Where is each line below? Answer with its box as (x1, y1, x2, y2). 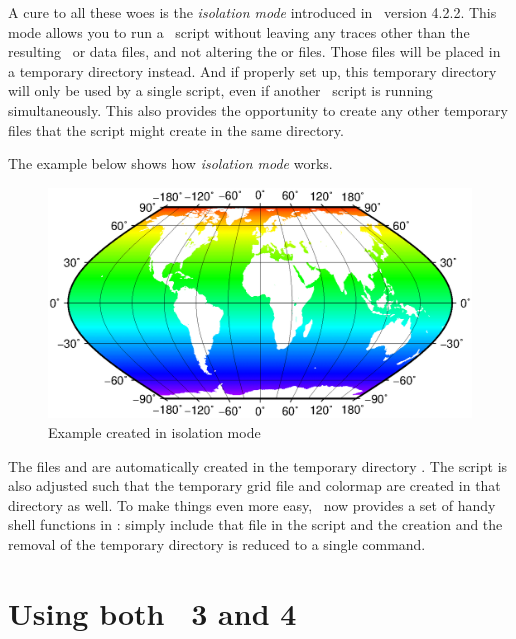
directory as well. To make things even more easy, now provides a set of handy (8, 494, 496, 515)
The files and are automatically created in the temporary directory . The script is (8, 455, 508, 476)
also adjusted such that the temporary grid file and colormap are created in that (8, 475, 501, 496)
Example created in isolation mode (48, 421, 261, 442)
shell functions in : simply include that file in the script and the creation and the (8, 514, 503, 535)
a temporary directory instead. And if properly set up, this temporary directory (8, 60, 497, 81)
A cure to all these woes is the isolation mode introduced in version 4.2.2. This (8, 2, 497, 22)
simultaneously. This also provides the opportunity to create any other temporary (8, 99, 508, 120)
